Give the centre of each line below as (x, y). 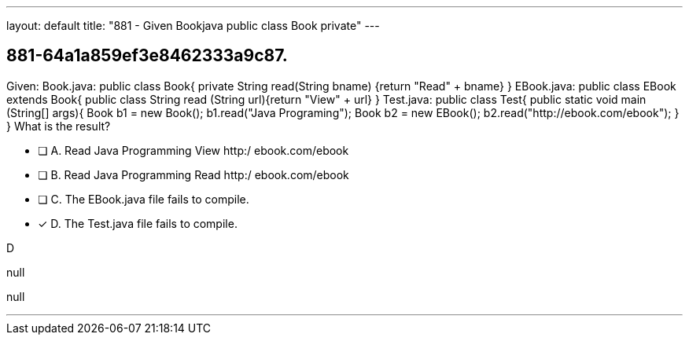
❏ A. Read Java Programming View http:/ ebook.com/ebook (193, 150)
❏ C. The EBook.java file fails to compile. (144, 199)
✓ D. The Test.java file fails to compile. (138, 223)
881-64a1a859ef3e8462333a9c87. (147, 56)
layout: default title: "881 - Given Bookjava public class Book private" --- (193, 26)
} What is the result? (59, 126)
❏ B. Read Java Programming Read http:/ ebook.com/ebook (193, 174)
